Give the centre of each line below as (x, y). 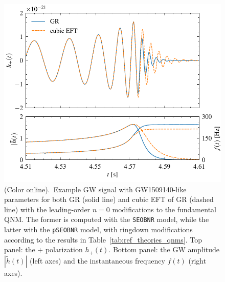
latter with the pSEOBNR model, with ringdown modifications (98, 229)
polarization (64, 249)
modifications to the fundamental (164, 209)
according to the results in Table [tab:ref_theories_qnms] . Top (103, 239)
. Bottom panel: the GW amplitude (164, 249)
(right (197, 260)
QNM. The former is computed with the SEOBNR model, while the (107, 219)
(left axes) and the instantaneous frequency (97, 260)
